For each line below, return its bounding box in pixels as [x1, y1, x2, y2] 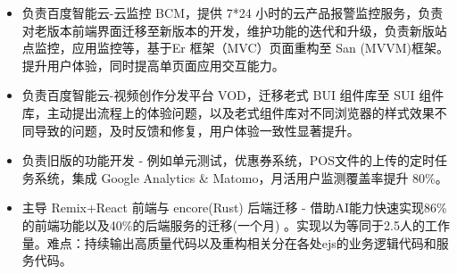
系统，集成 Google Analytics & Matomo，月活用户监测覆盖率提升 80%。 [34, 168, 448, 187]
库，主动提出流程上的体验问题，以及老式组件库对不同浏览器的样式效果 [21, 103, 435, 121]
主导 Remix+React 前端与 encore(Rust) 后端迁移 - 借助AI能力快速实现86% [21, 198, 447, 217]
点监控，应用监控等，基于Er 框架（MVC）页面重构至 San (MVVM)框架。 [21, 38, 449, 57]
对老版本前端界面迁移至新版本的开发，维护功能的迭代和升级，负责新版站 [21, 21, 447, 39]
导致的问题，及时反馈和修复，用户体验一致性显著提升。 [34, 120, 360, 139]
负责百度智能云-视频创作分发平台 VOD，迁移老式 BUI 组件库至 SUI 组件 [21, 86, 445, 104]
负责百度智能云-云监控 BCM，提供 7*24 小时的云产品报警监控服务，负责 [21, 4, 444, 21]
